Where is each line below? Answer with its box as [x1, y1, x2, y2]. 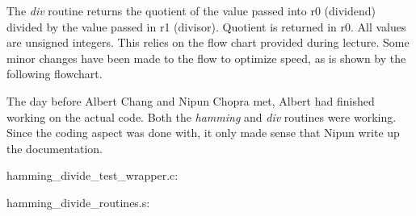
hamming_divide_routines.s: [6, 193, 150, 210]
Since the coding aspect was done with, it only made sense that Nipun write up [6, 124, 400, 141]
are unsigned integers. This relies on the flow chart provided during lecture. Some [6, 34, 410, 51]
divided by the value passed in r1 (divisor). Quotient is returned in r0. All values [6, 18, 406, 35]
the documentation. [6, 139, 103, 156]
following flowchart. [6, 65, 103, 82]
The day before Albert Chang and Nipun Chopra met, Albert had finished [6, 92, 375, 109]
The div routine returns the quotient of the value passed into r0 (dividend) [6, 2, 376, 19]
